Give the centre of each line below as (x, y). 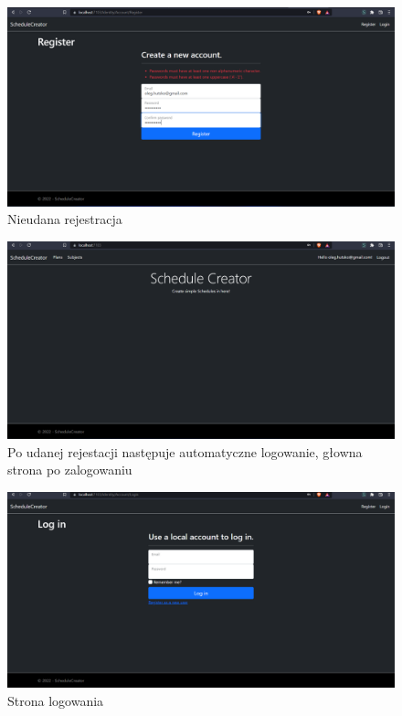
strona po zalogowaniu (70, 470)
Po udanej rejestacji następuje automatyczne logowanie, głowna (185, 451)
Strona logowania (56, 700)
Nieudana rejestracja (65, 219)
